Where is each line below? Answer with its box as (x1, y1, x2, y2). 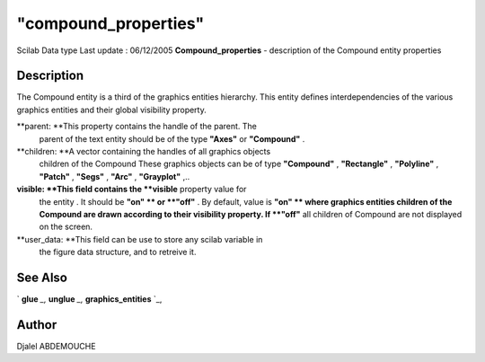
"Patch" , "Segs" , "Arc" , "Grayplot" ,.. (39, 171, 190, 181)
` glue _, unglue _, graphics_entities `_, (16, 294, 163, 305)
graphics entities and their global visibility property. (16, 104, 207, 115)
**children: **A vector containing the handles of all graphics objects (16, 146, 271, 157)
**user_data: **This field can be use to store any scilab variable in (16, 234, 263, 244)
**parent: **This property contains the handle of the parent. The (16, 121, 258, 132)
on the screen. (39, 221, 93, 233)
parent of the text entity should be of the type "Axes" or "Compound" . (39, 133, 305, 144)
